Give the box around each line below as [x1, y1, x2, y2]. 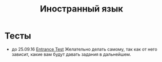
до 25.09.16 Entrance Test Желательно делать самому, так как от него [11, 46, 158, 52]
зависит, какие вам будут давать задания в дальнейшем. [11, 51, 131, 57]
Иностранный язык [40, 3, 123, 14]
